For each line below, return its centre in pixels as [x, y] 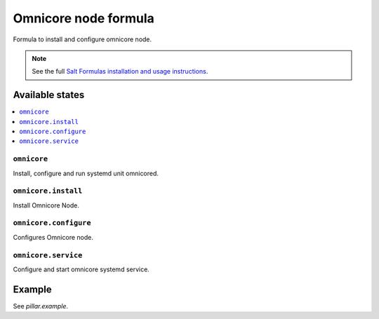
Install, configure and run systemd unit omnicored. [86, 173]
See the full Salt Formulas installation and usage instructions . [120, 72]
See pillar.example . [41, 306]
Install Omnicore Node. [46, 205]
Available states [49, 95]
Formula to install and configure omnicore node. [82, 39]
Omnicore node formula [84, 18]
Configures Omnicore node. [53, 237]
